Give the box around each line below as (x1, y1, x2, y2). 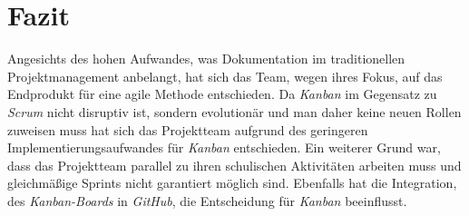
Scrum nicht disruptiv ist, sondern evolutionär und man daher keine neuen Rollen (7, 102, 462, 121)
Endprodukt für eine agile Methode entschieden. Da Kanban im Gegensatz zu (7, 84, 437, 103)
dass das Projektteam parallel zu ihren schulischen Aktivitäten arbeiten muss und (7, 155, 462, 174)
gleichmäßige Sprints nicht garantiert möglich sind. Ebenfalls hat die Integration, (7, 173, 457, 192)
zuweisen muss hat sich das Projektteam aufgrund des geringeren (7, 120, 368, 139)
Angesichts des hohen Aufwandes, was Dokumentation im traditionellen (7, 49, 405, 68)
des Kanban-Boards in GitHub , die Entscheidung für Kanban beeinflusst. (7, 191, 407, 210)
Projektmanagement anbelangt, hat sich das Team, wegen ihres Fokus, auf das (7, 66, 443, 85)
